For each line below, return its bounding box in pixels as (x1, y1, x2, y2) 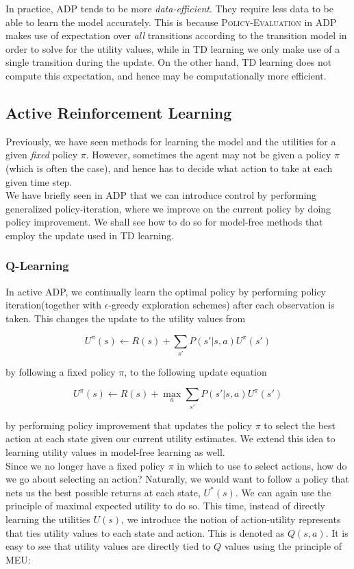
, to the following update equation (124, 364, 267, 378)
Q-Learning (5, 257, 69, 274)
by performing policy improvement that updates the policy (5, 417, 252, 432)
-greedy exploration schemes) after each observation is (108, 298, 335, 312)
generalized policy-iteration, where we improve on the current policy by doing (5, 201, 331, 215)
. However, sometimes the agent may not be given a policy (86, 147, 331, 162)
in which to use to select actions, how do (177, 458, 347, 472)
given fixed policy (5, 147, 78, 162)
